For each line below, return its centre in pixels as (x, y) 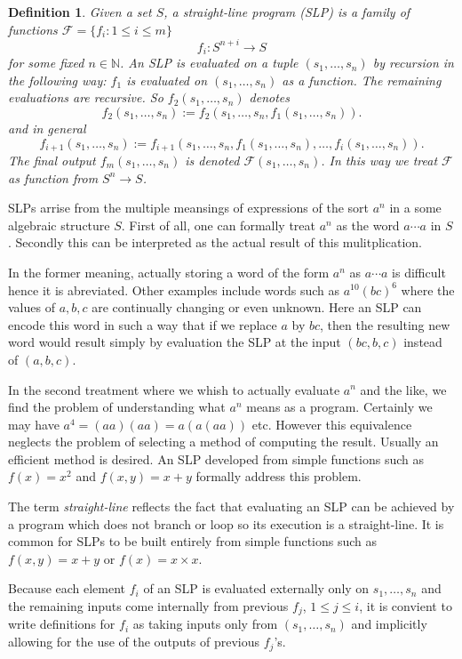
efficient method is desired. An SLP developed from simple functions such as (216, 458)
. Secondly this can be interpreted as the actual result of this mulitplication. (215, 242)
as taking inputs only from (205, 624)
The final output (52, 160)
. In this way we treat (379, 160)
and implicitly (389, 624)
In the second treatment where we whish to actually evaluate (174, 389)
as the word (368, 225)
